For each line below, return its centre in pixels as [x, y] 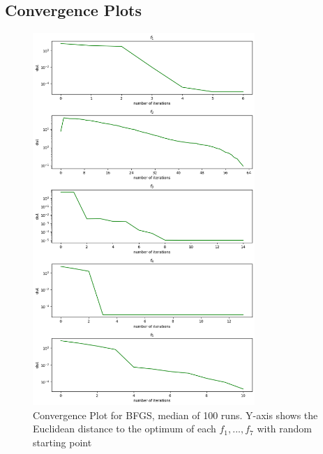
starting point [62, 442]
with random [285, 429]
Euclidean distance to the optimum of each [125, 429]
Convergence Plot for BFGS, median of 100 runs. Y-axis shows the [175, 415]
